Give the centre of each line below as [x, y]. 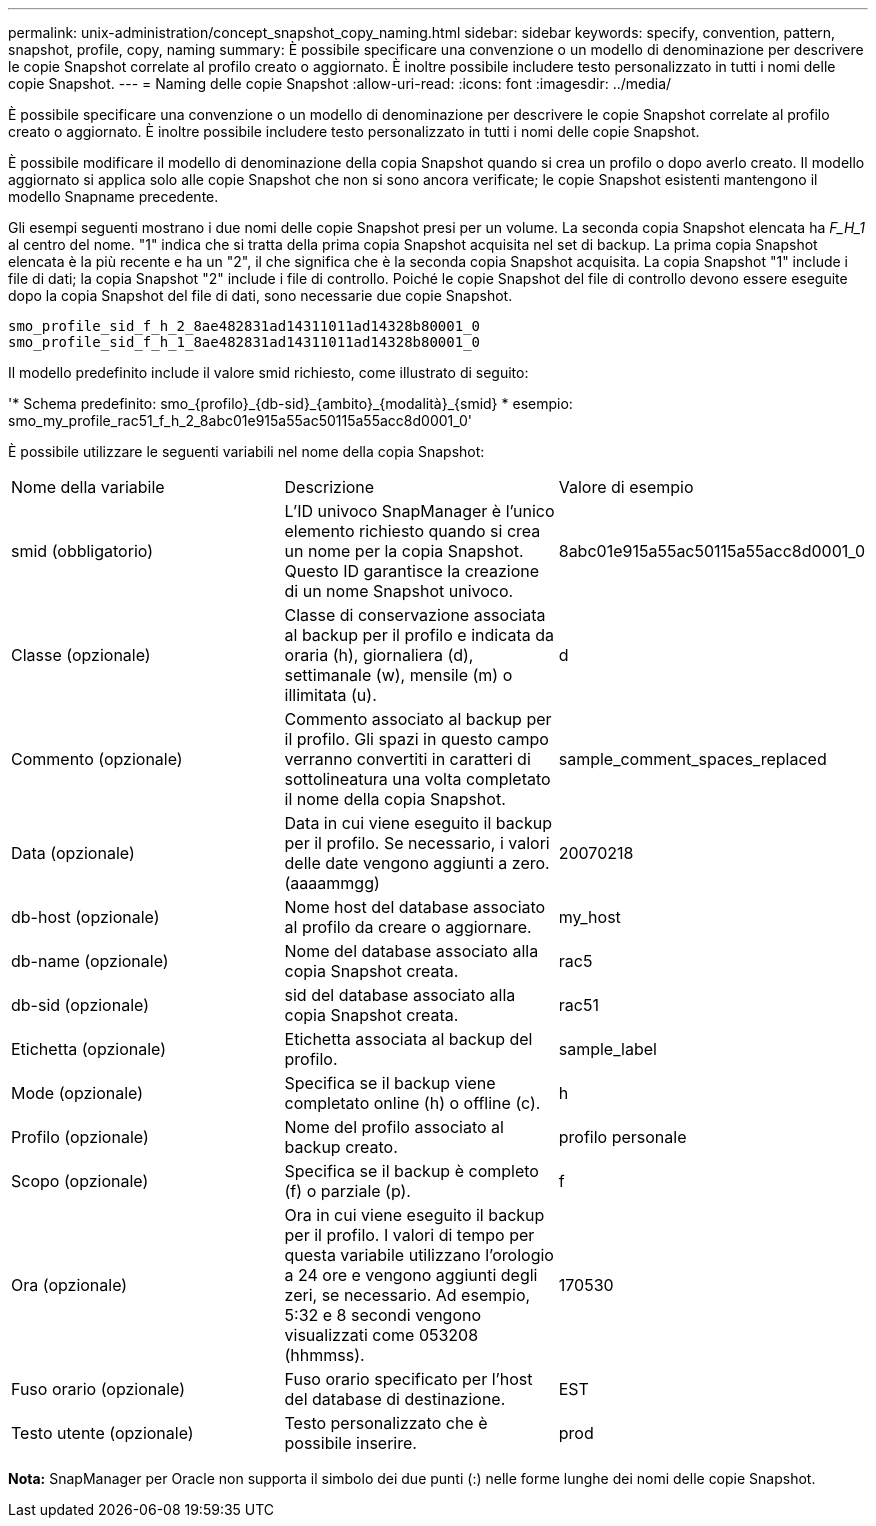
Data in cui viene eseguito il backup [418, 823]
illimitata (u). [330, 695]
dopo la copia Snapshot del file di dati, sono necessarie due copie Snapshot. [260, 295]
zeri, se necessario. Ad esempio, [407, 1295]
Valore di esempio [626, 487]
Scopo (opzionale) [80, 1181]
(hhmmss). [324, 1355]
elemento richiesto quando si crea [412, 531]
